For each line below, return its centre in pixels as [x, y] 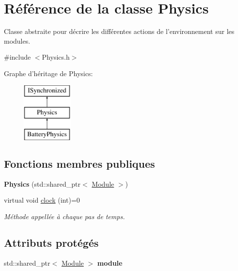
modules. [17, 40]
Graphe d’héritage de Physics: [48, 73]
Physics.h [56, 57]
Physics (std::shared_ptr [42, 183]
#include [17, 57]
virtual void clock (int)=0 [42, 200]
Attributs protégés [51, 242]
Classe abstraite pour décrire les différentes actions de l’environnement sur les [119, 31]
